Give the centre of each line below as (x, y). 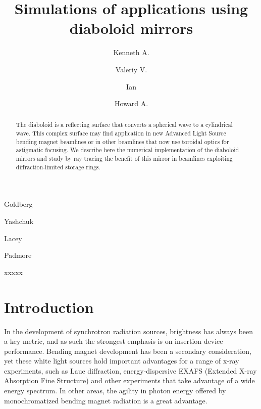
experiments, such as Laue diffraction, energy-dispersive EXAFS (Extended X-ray (130, 370)
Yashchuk (19, 221)
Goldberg (18, 204)
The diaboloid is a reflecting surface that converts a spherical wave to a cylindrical (124, 125)
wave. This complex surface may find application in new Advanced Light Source (121, 133)
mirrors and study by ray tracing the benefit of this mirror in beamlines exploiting (124, 158)
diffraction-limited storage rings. (58, 167)
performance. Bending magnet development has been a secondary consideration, (128, 351)
